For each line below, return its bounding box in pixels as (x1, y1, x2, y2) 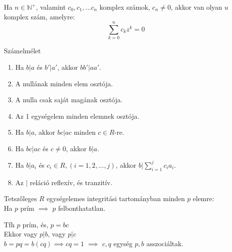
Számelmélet (4, 46, 41, 56)
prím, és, (22, 219, 48, 229)
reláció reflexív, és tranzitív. (30, 177, 112, 187)
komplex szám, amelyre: (4, 11, 75, 21)
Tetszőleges (4, 193, 37, 204)
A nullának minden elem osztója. (15, 78, 113, 88)
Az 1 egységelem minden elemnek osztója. (15, 110, 139, 121)
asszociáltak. (146, 238, 184, 248)
